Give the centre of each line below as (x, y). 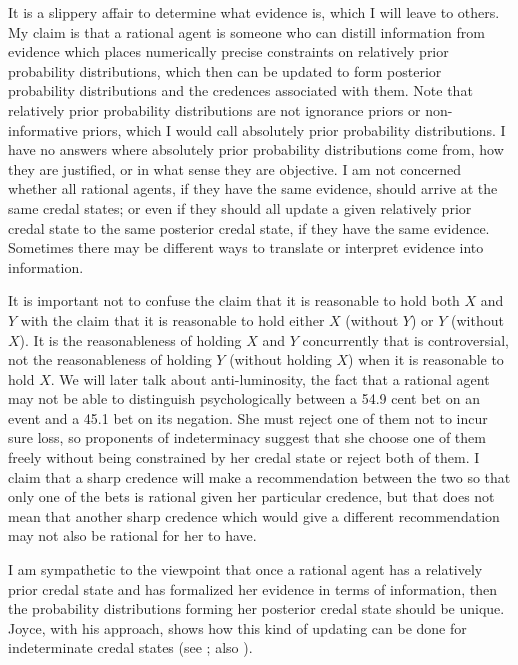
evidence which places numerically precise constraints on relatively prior (228, 51)
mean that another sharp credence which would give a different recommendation (254, 515)
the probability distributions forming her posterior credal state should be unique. (256, 608)
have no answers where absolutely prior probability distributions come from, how (256, 149)
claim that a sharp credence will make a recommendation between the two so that (259, 476)
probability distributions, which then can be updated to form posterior (225, 70)
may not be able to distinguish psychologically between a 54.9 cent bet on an (244, 398)
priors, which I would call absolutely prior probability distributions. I (294, 129)
